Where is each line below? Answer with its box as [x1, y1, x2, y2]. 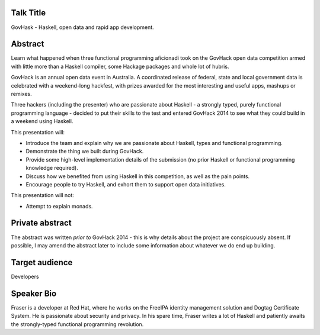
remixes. [11, 90, 32, 97]
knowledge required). [25, 165, 78, 172]
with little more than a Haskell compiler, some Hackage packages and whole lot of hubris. [11, 63, 229, 70]
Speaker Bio [11, 288, 57, 298]
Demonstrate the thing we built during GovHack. [25, 148, 144, 155]
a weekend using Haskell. [11, 118, 73, 125]
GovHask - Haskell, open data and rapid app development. [11, 24, 154, 31]
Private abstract [11, 218, 72, 228]
